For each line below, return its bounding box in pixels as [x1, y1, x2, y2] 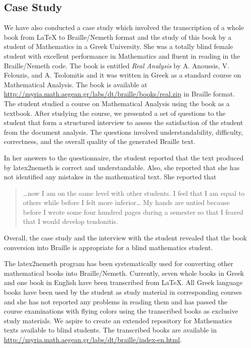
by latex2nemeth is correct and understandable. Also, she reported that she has [4, 162, 240, 172]
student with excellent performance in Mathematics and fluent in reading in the [4, 50, 240, 61]
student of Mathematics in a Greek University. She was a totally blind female [4, 41, 233, 51]
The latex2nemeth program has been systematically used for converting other [4, 258, 234, 269]
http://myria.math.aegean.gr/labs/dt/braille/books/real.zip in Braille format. [4, 89, 235, 99]
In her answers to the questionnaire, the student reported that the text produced [4, 152, 244, 162]
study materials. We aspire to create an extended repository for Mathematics [4, 315, 232, 325]
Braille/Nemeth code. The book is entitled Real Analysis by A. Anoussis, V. [4, 60, 229, 70]
